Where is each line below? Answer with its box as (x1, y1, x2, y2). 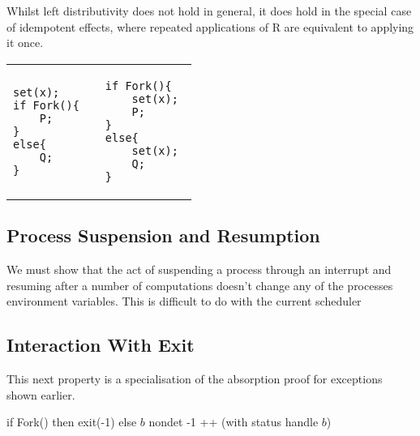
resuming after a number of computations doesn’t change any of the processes (6, 276, 393, 293)
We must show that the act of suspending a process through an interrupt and (6, 260, 392, 277)
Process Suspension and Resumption (6, 223, 320, 248)
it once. (6, 34, 44, 51)
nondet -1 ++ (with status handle (148, 413, 319, 430)
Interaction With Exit (6, 332, 195, 357)
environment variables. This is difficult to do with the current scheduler (6, 293, 362, 310)
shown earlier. (6, 386, 75, 403)
